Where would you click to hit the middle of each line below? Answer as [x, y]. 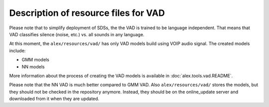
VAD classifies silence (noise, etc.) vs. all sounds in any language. [77, 34]
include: [17, 51]
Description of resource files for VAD [87, 13]
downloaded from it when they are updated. [54, 99]
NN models [33, 66]
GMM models [35, 60]
